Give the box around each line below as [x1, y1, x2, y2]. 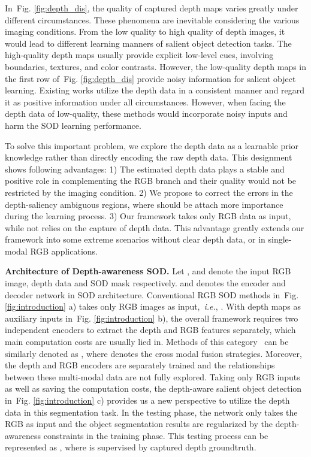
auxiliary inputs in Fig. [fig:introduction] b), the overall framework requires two [5, 311, 298, 324]
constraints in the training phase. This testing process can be [43, 429, 268, 441]
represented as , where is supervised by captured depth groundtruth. [5, 441, 256, 453]
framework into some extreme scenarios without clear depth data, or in [5, 233, 265, 246]
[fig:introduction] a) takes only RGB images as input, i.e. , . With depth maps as [5, 300, 301, 313]
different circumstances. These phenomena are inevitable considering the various [5, 13, 300, 26]
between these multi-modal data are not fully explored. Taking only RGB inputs [5, 370, 300, 383]
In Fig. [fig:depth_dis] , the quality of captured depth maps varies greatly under [5, 2, 298, 14]
